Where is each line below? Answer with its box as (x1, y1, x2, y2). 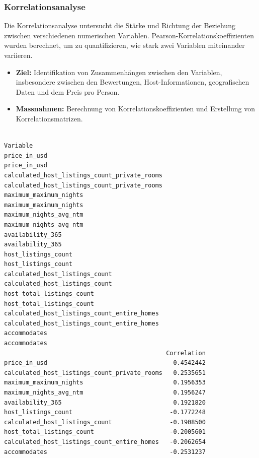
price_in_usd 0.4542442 (4, 359, 206, 367)
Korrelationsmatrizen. (16, 113, 83, 123)
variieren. (4, 50, 33, 60)
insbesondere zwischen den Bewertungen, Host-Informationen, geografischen (16, 77, 249, 87)
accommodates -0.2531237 (4, 448, 206, 455)
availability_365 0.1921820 (4, 399, 206, 406)
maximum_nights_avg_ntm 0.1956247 (4, 389, 206, 396)
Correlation (166, 349, 206, 357)
